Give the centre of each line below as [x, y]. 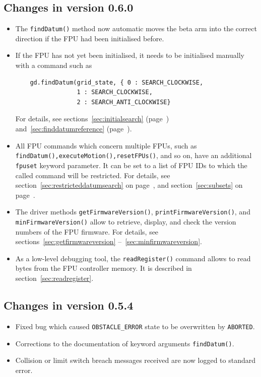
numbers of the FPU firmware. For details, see [87, 231]
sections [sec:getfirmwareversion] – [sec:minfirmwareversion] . [109, 241]
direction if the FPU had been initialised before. [90, 38]
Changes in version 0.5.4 [69, 305]
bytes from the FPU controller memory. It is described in [104, 268]
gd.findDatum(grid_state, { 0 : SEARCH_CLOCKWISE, [117, 82]
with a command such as [54, 65]
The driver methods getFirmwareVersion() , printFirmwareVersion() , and [133, 212]
